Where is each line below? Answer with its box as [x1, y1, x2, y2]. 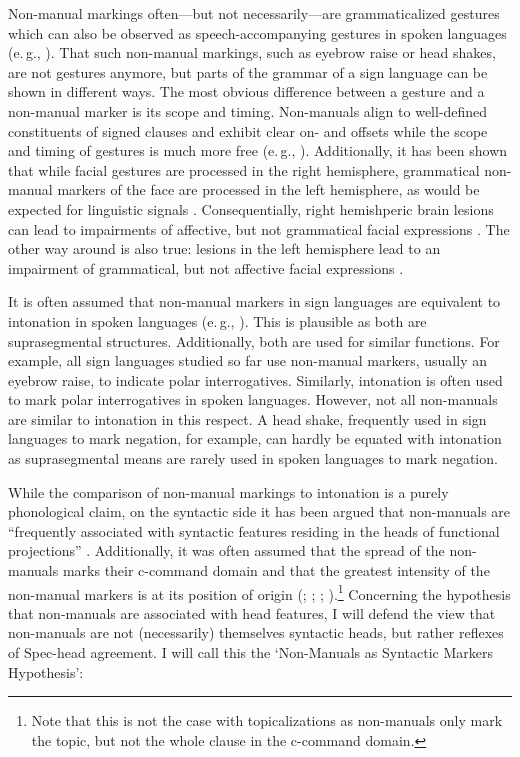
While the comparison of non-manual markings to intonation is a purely [8, 481, 449, 502]
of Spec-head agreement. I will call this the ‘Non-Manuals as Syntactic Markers [8, 642, 493, 663]
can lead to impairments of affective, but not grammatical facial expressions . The [8, 218, 510, 239]
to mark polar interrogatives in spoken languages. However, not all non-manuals [8, 389, 498, 410]
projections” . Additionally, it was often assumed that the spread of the [8, 540, 445, 561]
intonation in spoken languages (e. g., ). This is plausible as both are [8, 310, 427, 331]
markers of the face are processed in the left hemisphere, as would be [57, 179, 480, 200]
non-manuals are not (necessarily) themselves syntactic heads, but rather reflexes [8, 622, 504, 643]
